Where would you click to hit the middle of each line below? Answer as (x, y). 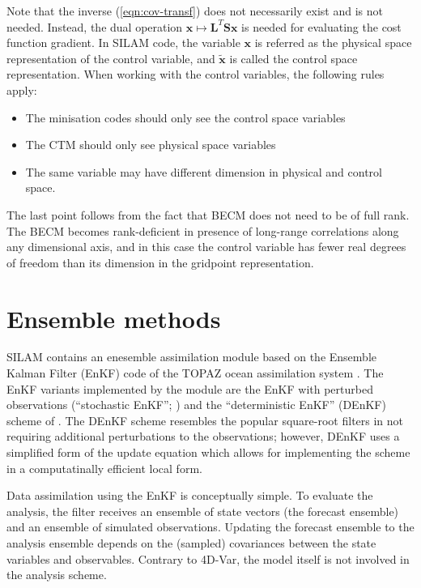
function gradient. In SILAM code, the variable (123, 43)
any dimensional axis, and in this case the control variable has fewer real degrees (206, 247)
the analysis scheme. (57, 575)
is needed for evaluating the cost (321, 26)
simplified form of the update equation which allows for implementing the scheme (208, 452)
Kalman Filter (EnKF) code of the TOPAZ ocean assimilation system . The (195, 373)
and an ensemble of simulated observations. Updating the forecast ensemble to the (210, 527)
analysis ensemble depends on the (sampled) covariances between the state (191, 542)
